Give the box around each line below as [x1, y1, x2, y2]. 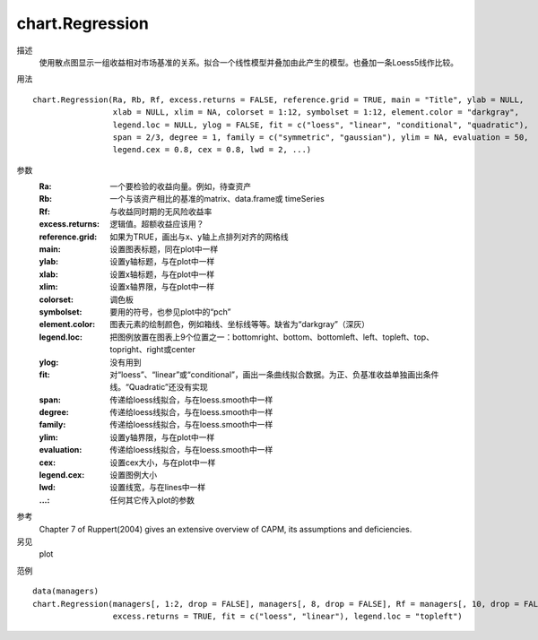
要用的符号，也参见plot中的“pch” [109, 306, 231, 317]
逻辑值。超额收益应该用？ [109, 219, 204, 229]
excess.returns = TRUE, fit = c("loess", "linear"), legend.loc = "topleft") [112, 610, 464, 621]
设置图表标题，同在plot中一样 [109, 244, 219, 255]
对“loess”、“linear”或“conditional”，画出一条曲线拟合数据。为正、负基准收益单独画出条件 [109, 368, 439, 380]
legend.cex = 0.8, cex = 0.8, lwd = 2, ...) [112, 144, 312, 155]
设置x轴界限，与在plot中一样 [109, 281, 215, 292]
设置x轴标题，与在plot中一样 [109, 269, 215, 280]
